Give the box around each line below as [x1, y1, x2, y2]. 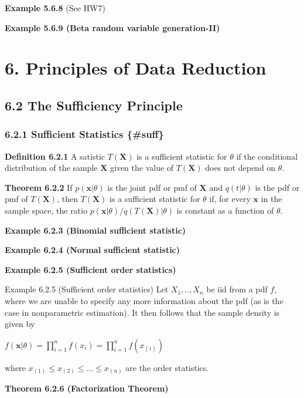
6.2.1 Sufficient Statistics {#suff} [5, 127, 165, 141]
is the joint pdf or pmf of [107, 181, 197, 193]
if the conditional [236, 150, 298, 162]
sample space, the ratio [5, 204, 87, 216]
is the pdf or [255, 181, 300, 193]
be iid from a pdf [206, 283, 268, 295]
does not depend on [205, 161, 276, 174]
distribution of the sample [5, 161, 98, 174]
